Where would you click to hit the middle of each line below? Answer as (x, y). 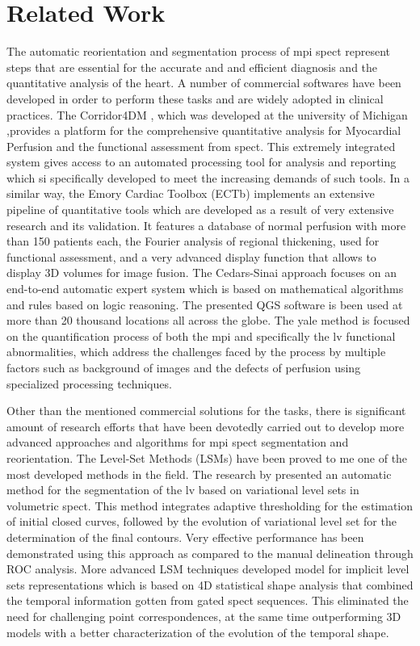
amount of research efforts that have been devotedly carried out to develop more (206, 426)
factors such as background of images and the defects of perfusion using (184, 367)
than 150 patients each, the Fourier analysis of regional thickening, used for (193, 241)
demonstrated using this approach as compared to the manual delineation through (210, 553)
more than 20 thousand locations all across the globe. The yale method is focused (208, 320)
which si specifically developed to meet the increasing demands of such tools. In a (208, 177)
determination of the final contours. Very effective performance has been (185, 537)
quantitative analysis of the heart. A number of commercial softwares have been (204, 83)
